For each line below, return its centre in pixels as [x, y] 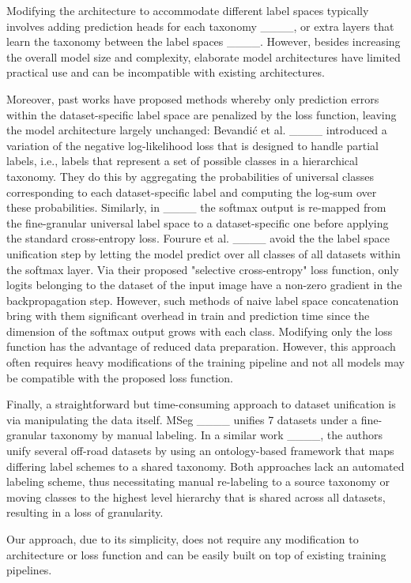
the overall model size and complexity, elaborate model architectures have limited [204, 56]
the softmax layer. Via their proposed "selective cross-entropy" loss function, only [203, 269]
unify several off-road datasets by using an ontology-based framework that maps [200, 451]
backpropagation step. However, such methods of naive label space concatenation [203, 300]
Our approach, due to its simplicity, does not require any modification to [183, 539]
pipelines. [29, 570]
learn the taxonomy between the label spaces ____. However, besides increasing [204, 41]
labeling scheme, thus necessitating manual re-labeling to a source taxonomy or [198, 481]
